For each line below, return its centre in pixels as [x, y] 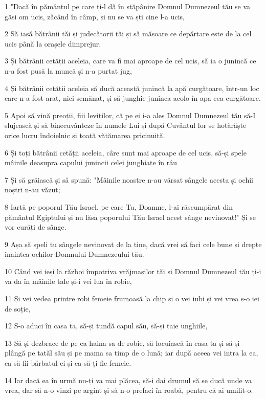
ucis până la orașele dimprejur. [53, 43]
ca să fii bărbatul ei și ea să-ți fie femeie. [68, 363]
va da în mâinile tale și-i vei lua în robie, [68, 281]
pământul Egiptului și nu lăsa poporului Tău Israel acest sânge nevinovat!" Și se [130, 217]
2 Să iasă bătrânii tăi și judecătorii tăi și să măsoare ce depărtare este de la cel [128, 34]
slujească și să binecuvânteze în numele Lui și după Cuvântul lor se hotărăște [126, 125]
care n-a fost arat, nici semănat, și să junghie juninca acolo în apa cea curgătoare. [133, 98]
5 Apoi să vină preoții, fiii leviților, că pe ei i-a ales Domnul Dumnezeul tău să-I [130, 115]
